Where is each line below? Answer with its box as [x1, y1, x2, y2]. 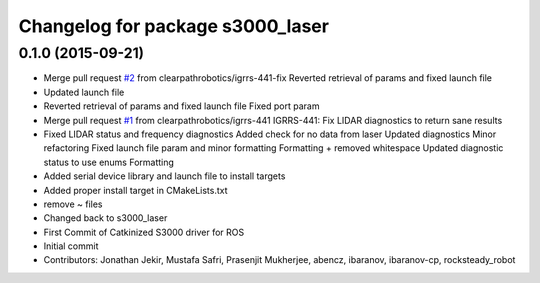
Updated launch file [43, 86, 125, 98]
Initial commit [43, 240, 99, 252]
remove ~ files [43, 198, 103, 210]
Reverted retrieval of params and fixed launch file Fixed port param [43, 100, 320, 112]
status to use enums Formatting [43, 156, 175, 168]
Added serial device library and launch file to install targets [43, 170, 286, 182]
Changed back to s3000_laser [43, 212, 168, 224]
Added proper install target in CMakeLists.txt [43, 184, 229, 196]
